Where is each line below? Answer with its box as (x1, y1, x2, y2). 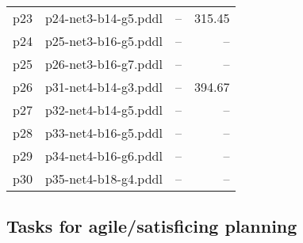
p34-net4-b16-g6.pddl (44, 146, 163, 165)
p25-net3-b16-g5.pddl (44, 32, 163, 50)
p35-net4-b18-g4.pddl (44, 169, 163, 188)
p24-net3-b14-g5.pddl (44, 9, 163, 27)
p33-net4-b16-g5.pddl (44, 123, 163, 142)
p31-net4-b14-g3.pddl (44, 78, 163, 96)
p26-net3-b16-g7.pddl (44, 55, 163, 73)
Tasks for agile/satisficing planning (6, 214, 297, 238)
